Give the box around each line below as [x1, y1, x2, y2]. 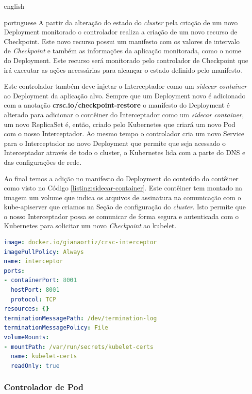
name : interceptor [4, 258, 63, 265]
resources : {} [4, 305, 50, 313]
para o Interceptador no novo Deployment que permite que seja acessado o [4, 138, 226, 148]
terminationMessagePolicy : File [4, 324, 108, 331]
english [4, 1, 25, 11]
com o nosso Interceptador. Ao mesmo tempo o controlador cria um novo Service [4, 128, 245, 139]
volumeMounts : [4, 334, 50, 341]
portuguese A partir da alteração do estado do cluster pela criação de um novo [4, 17, 238, 27]
